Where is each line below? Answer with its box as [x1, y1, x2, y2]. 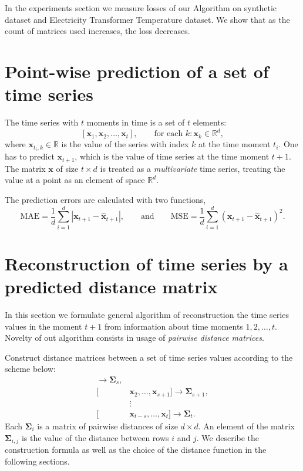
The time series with [5, 116, 79, 128]
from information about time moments [105, 320, 243, 332]
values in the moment [5, 320, 82, 332]
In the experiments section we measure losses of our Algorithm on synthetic [5, 2, 277, 13]
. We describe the [196, 431, 260, 443]
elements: [193, 116, 227, 128]
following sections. [5, 455, 70, 467]
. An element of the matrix [198, 419, 295, 432]
